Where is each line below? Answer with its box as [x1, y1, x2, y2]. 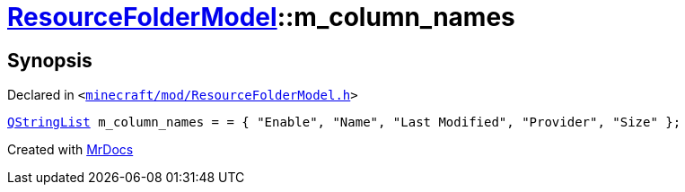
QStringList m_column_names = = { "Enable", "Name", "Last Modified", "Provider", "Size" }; [7, 115, 681, 130]
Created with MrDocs [7, 142, 134, 158]
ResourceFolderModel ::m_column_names [7, 2, 515, 32]
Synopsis [7, 48, 92, 72]
